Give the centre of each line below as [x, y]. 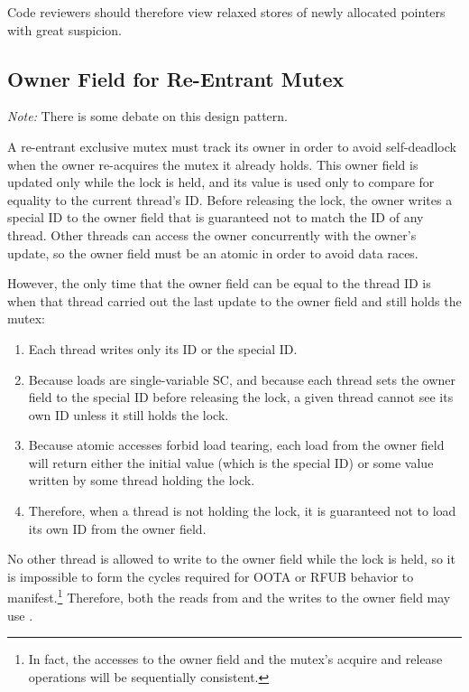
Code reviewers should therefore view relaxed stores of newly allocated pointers [226, 12]
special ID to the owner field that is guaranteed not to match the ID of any [216, 217]
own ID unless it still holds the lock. [129, 414]
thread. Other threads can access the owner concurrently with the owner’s [212, 234]
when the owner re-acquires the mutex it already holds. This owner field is [213, 164]
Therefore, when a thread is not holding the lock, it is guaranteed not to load [242, 511]
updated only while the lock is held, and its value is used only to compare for [221, 182]
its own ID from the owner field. [117, 528]
